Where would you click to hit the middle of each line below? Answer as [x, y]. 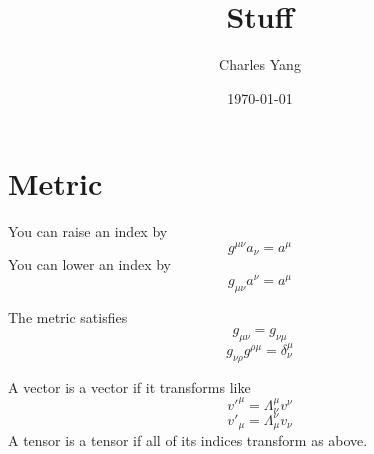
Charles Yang [260, 64]
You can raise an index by [88, 231]
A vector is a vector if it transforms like [129, 386]
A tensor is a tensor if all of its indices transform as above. [188, 440]
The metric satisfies [68, 316]
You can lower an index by [89, 264]
